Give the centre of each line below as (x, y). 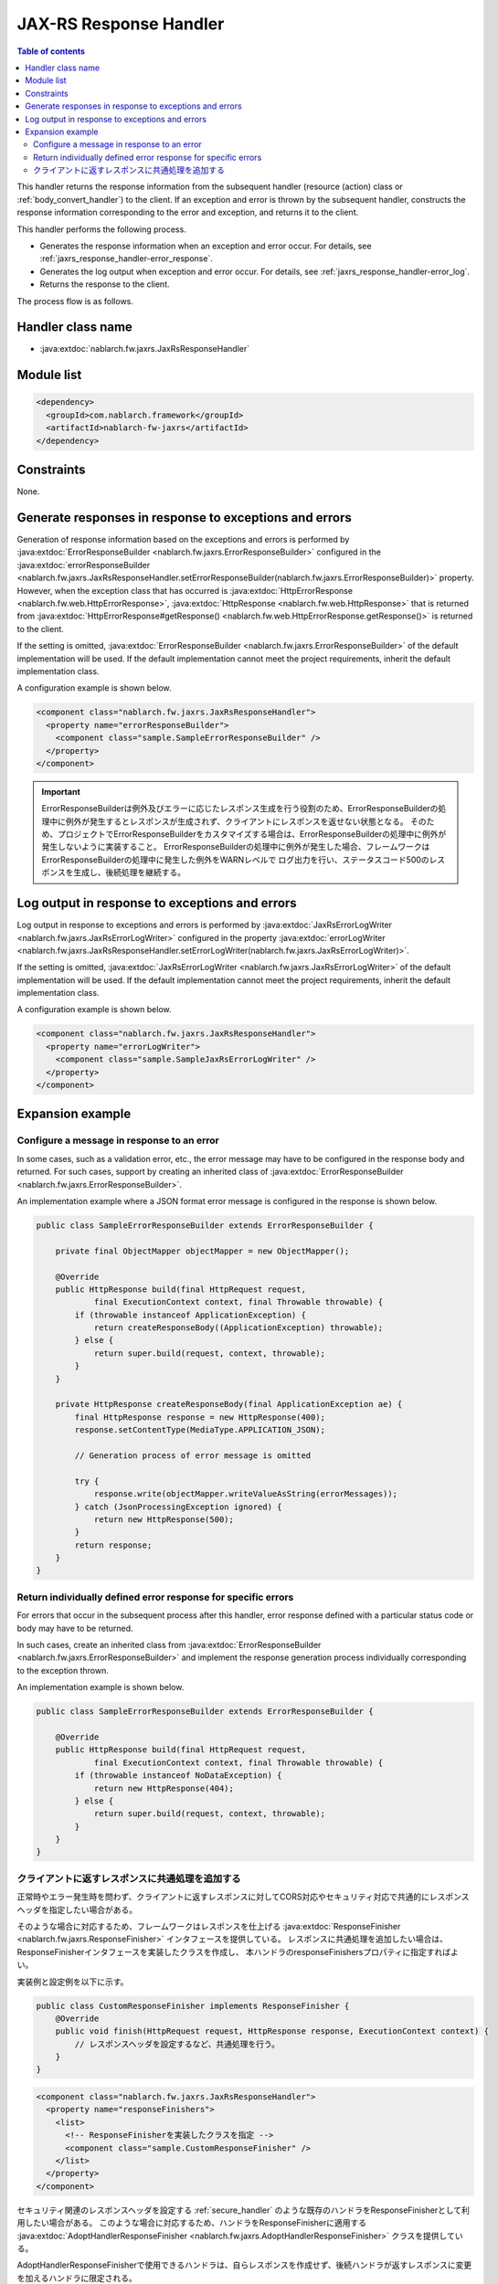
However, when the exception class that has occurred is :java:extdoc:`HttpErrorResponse (185, 590)
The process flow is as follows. (75, 301)
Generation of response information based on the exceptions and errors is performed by (183, 540)
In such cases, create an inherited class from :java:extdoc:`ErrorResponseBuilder (169, 1645)
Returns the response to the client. (105, 284)
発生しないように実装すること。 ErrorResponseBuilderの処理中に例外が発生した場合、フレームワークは (236, 847)
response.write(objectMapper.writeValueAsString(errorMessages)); (245, 1494)
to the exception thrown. (63, 1670)
